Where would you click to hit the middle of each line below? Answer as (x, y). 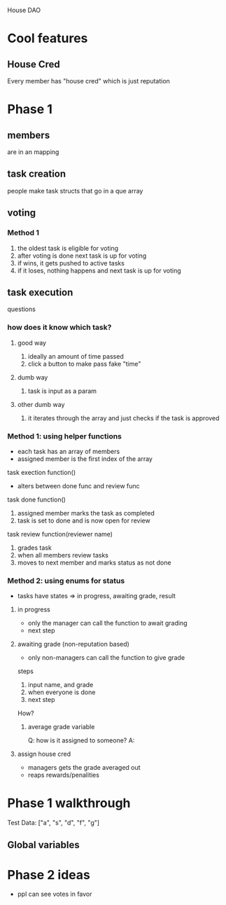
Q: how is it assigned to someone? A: (81, 740)
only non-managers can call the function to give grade (106, 658)
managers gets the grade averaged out (84, 768)
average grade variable (61, 727)
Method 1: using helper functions (65, 436)
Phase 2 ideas (49, 875)
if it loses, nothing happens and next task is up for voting (99, 270)
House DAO (24, 10)
